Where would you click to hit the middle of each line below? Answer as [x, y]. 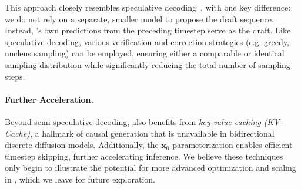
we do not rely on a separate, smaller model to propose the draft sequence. [139, 18]
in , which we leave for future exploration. [80, 179]
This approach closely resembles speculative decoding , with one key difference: [148, 7]
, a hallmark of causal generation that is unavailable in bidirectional [152, 133]
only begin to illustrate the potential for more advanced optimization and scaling [150, 168]
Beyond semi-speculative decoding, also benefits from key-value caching [133, 121]
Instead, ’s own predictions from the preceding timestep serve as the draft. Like [148, 30]
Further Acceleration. [49, 99]
